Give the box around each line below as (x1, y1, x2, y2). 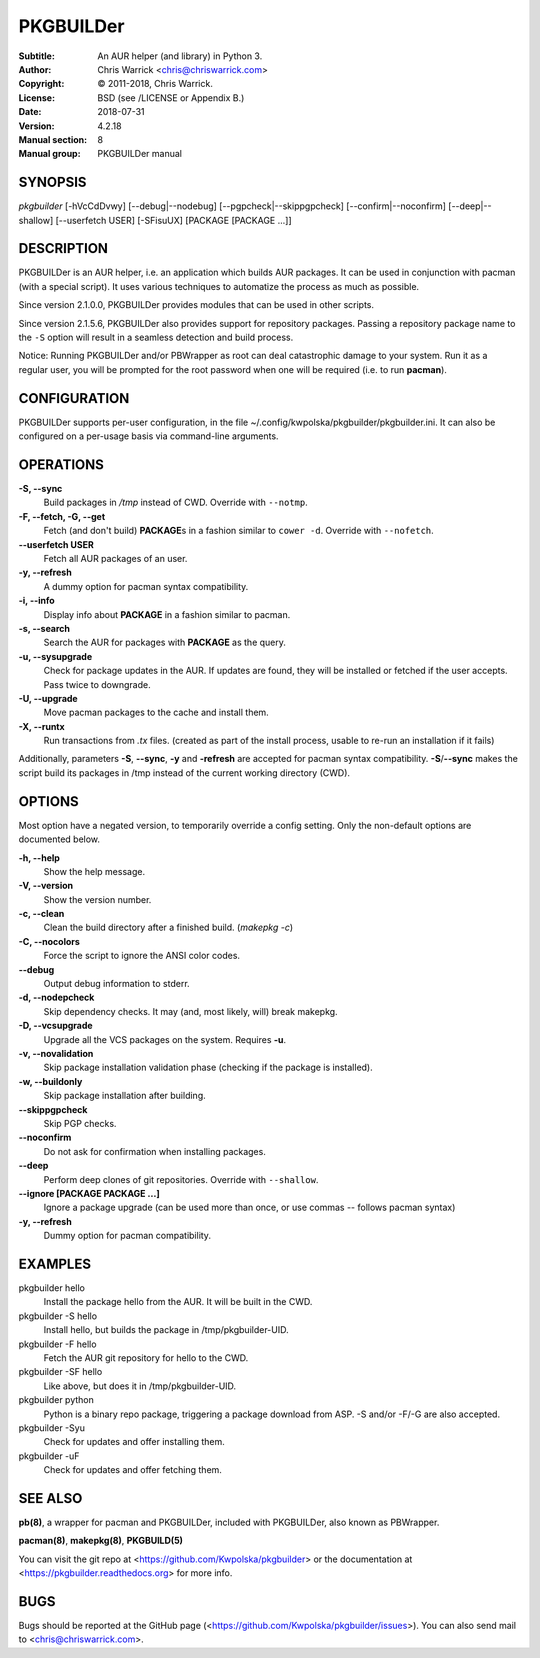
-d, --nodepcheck (18, 991, 95, 1004)
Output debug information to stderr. (43, 978, 190, 990)
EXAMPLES (18, 1255, 92, 1272)
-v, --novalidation (18, 1048, 94, 1059)
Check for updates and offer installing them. (43, 1436, 225, 1448)
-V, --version (18, 880, 74, 892)
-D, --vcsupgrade (18, 1020, 94, 1032)
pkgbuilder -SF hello (18, 1366, 103, 1378)
